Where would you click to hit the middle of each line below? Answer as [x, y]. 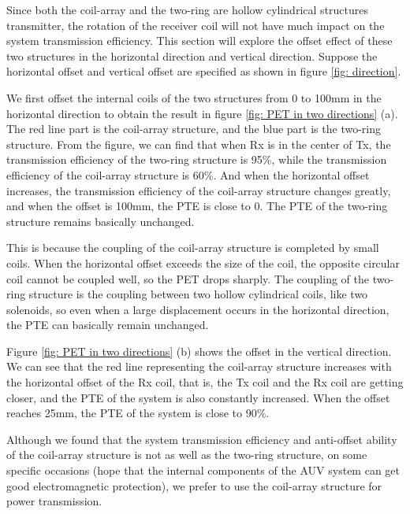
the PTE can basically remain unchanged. [108, 325]
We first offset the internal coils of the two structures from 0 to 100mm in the [194, 97]
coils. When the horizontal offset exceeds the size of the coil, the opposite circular [203, 263]
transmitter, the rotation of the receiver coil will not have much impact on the [196, 25]
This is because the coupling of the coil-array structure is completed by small [193, 248]
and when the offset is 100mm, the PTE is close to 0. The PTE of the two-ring [197, 206]
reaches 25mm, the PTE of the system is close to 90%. [138, 413]
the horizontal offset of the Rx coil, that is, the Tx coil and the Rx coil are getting [205, 382]
